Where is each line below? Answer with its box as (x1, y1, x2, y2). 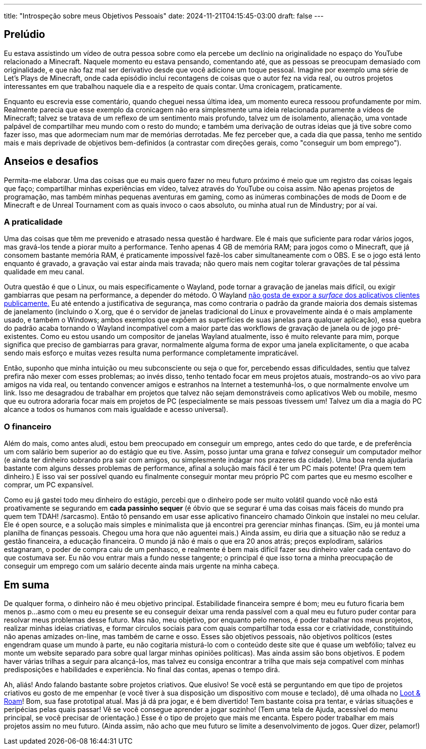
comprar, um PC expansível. (4, 481, 94, 489)
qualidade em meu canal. (4, 267, 85, 276)
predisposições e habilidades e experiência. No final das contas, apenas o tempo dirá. (4, 665, 280, 674)
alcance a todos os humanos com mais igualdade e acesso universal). (4, 405, 228, 414)
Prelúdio (4, 28, 45, 41)
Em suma (4, 578, 50, 591)
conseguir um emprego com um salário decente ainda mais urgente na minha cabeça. (4, 562, 280, 571)
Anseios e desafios (4, 155, 99, 168)
